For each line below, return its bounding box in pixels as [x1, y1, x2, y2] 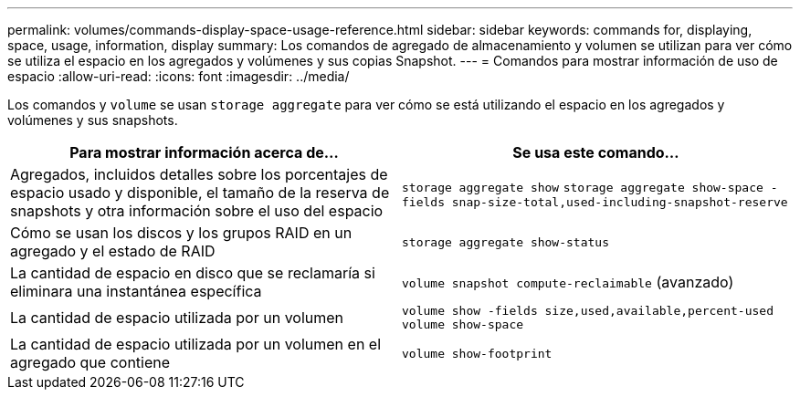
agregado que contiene [10, 353, 171, 371]
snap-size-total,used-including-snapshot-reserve [451, 194, 788, 209]
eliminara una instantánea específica [10, 282, 262, 300]
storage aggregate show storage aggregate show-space [402, 180, 763, 194]
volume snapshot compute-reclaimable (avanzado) [402, 273, 734, 291]
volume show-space [402, 318, 524, 331]
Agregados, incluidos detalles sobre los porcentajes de [10, 165, 388, 183]
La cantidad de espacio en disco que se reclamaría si [10, 264, 375, 282]
